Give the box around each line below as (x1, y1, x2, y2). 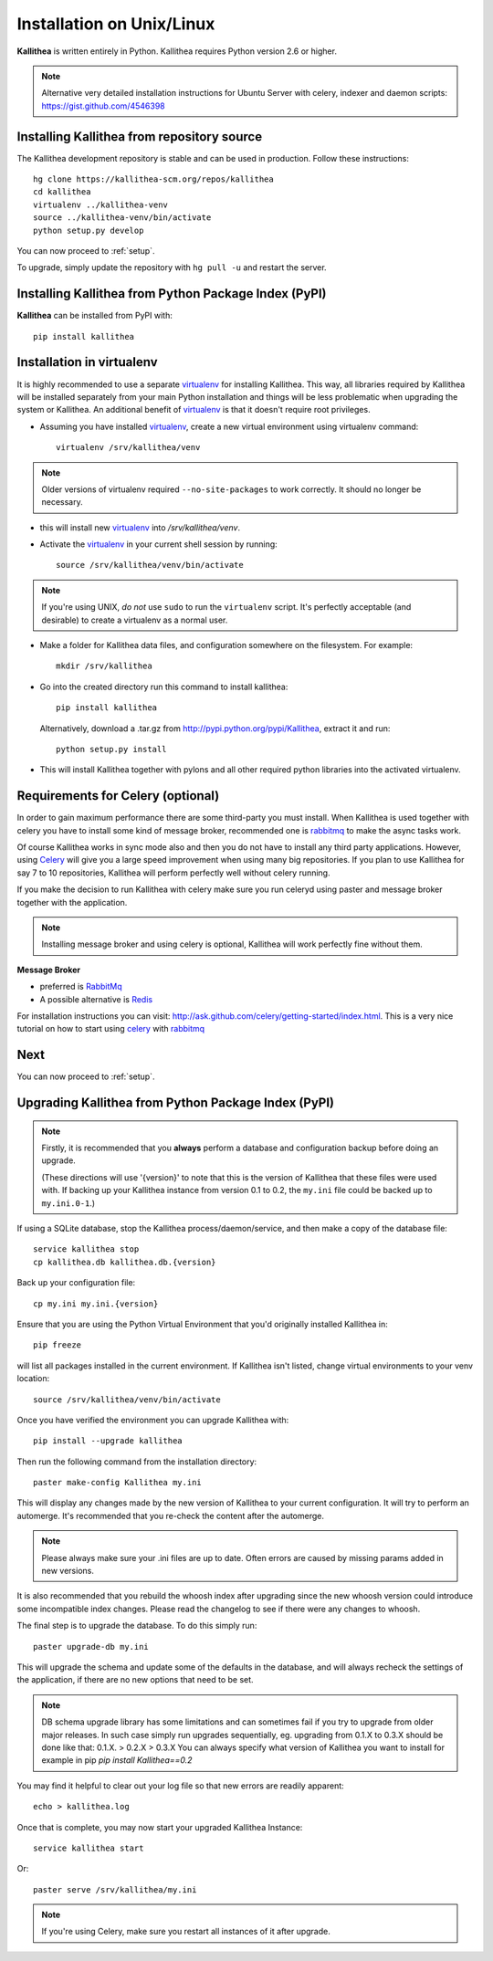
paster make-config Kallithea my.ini (33, 1477, 203, 1488)
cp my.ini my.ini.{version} (33, 1298, 159, 1309)
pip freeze (33, 1340, 82, 1350)
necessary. (41, 497, 84, 508)
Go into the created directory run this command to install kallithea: (39, 681, 288, 692)
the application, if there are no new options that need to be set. (16, 1674, 255, 1685)
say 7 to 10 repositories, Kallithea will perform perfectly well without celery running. (16, 867, 330, 878)
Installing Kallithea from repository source (16, 129, 263, 144)
